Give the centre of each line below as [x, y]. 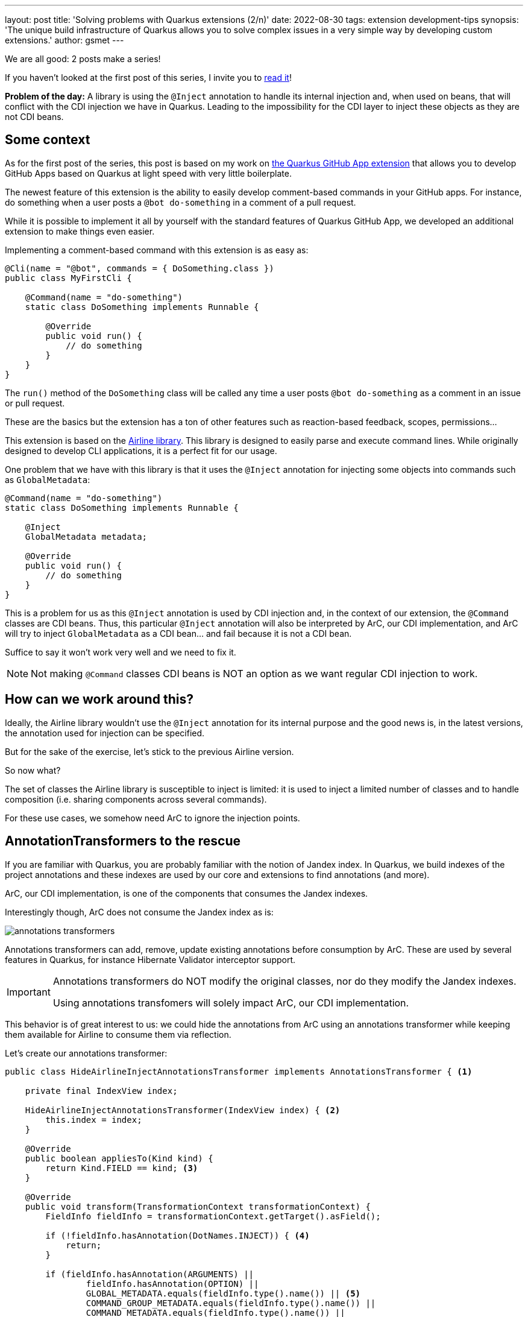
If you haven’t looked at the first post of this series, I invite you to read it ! [148, 77]
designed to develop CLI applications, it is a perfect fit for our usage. [141, 450]
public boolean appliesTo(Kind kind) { [119, 1158]
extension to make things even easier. [80, 231]
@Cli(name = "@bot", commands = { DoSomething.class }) [140, 268]
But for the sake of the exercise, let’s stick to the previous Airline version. [149, 751]
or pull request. [35, 403]
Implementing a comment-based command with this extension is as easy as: [157, 250]
